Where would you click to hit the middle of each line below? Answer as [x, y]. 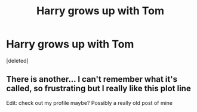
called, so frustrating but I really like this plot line [98, 89]
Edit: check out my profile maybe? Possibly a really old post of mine [90, 103]
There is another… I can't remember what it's [92, 79]
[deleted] [17, 60]
